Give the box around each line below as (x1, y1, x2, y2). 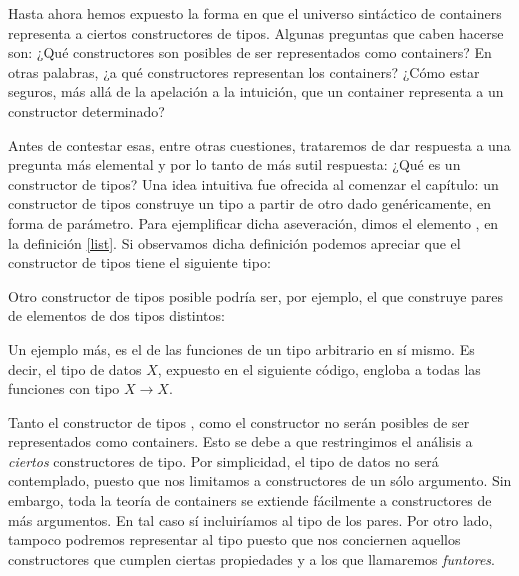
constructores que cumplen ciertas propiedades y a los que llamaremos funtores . (8, 548, 495, 569)
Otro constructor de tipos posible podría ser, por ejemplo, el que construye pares (8, 285, 504, 306)
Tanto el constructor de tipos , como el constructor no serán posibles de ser (8, 411, 470, 432)
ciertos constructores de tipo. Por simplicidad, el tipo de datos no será (8, 450, 439, 471)
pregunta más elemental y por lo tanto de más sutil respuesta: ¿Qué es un (8, 154, 461, 175)
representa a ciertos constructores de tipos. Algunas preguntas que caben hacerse (8, 22, 504, 43)
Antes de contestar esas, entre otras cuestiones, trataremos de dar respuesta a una (8, 134, 511, 155)
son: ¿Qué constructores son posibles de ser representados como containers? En (8, 42, 492, 63)
